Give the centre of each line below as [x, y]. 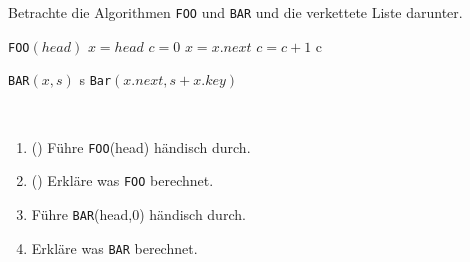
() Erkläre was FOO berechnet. [122, 180]
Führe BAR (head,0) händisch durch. [138, 213]
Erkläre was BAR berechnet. [114, 247]
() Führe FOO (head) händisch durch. [141, 146]
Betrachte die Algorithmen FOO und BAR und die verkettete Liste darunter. [235, 12]
